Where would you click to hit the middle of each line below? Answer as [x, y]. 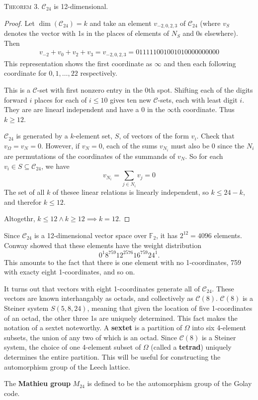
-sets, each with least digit [198, 99]
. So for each [204, 156]
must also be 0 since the [208, 145]
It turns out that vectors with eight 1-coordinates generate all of [102, 288]
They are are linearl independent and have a [72, 109]
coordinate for [25, 73]
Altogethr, [20, 218]
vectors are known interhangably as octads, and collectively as [99, 298]
